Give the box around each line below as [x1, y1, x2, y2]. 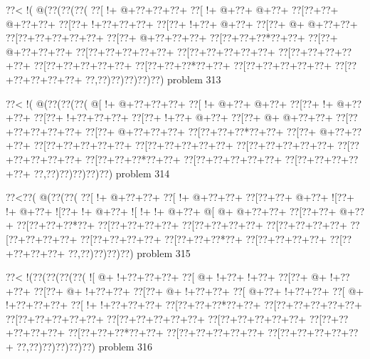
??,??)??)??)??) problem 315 [68, 245, 191, 260]
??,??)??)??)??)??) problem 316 [16, 339, 153, 354]
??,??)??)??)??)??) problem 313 [85, 71, 221, 86]
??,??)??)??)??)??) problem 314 [33, 165, 170, 180]
